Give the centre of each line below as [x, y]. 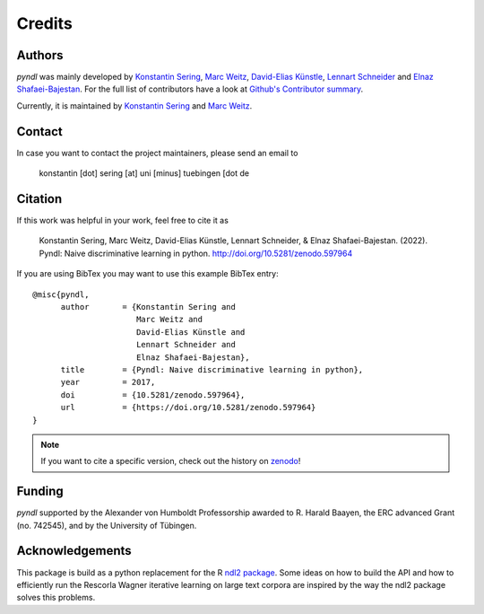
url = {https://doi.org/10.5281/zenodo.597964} [188, 408]
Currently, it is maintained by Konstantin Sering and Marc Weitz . [134, 105]
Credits [45, 23]
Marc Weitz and [169, 320]
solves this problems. [56, 598]
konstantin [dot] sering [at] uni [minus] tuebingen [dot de [144, 173]
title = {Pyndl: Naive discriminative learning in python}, [212, 369]
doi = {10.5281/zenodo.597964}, [153, 395]
